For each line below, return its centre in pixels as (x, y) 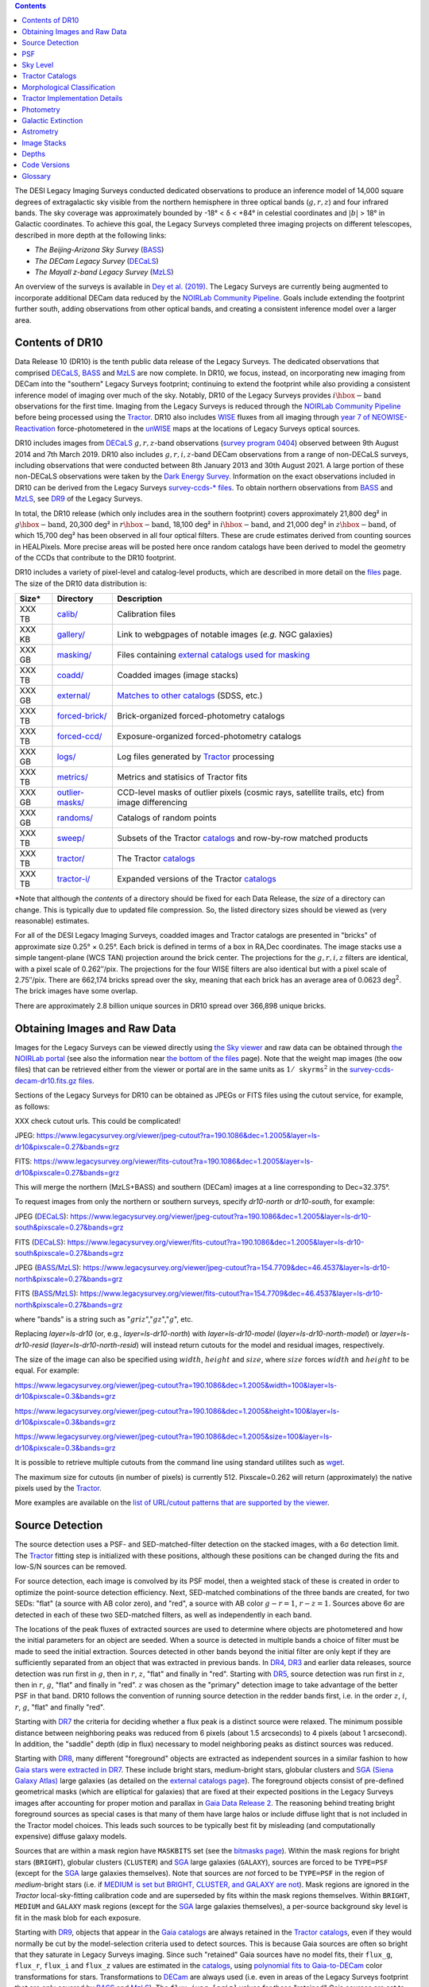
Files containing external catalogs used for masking (213, 655)
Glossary (37, 176)
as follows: (33, 1106)
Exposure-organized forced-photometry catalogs (209, 737)
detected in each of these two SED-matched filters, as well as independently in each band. (163, 1614)
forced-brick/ (82, 716)
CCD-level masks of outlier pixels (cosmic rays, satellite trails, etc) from (251, 792)
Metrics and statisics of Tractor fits (182, 777)
